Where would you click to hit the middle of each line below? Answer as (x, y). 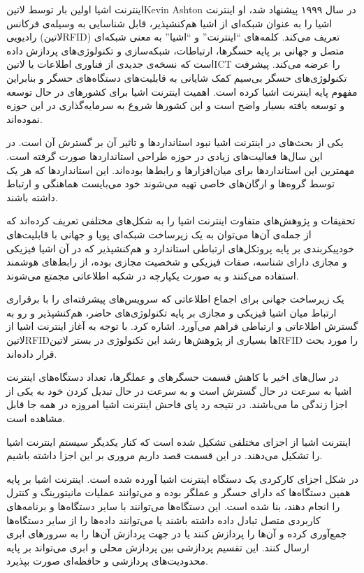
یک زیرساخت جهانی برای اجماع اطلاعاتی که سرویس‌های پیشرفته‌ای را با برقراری (175, 299)
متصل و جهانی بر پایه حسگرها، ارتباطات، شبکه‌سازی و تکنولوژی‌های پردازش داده (175, 50)
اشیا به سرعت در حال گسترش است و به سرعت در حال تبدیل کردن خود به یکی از (179, 390)
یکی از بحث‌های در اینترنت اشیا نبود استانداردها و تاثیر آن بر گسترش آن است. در (175, 142)
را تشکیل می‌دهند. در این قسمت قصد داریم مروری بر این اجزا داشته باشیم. (165, 455)
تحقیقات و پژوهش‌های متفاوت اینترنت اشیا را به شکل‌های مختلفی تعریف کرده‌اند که (181, 220)
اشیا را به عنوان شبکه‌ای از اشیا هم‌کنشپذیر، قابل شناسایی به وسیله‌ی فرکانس (169, 23)
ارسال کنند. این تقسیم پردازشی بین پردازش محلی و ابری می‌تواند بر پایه (158, 547)
